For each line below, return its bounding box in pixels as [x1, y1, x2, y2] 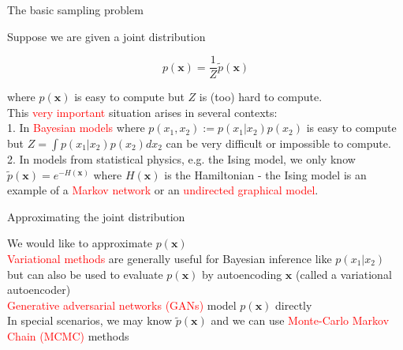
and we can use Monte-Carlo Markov [211, 312, 390, 329]
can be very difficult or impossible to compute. [166, 135, 391, 152]
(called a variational [296, 265, 392, 282]
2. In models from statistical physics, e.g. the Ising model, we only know [7, 151, 356, 167]
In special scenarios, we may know [7, 312, 173, 329]
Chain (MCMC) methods [7, 327, 129, 344]
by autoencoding [202, 265, 282, 282]
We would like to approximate [7, 235, 152, 251]
